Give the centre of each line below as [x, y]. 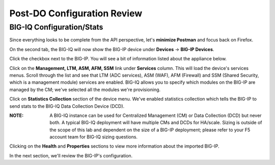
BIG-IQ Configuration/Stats [56, 27]
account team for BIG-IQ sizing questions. [93, 137]
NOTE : [17, 115]
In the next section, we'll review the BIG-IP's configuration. [71, 155]
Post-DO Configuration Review [76, 13]
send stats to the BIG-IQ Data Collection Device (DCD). [67, 106]
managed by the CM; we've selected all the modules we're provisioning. [85, 89]
